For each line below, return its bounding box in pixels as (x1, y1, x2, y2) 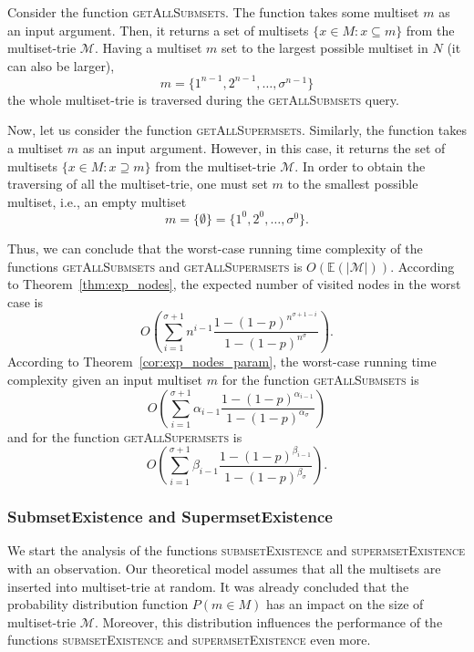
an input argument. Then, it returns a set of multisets (7, 20, 309, 39)
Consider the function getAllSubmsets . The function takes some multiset (7, 3, 419, 21)
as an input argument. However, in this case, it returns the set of (82, 139, 446, 158)
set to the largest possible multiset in (222, 38, 428, 57)
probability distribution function (7, 595, 189, 614)
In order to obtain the (302, 156, 426, 175)
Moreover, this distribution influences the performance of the (102, 612, 443, 631)
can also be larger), (7, 56, 115, 75)
